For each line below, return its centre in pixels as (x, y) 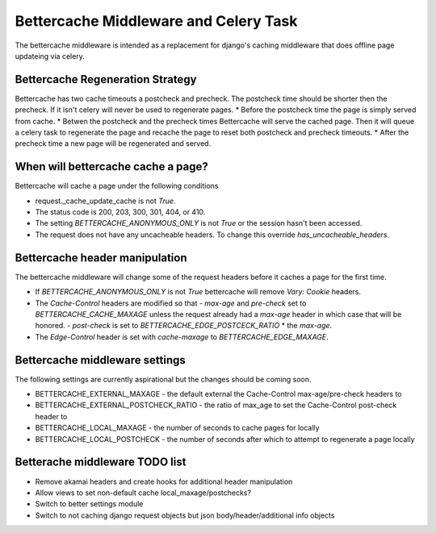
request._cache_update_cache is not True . (105, 201)
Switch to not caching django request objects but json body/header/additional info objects (185, 515)
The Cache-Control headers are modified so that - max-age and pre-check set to (171, 303)
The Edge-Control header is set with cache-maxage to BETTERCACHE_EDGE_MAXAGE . (182, 337)
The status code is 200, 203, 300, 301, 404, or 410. (120, 212)
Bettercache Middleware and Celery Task (156, 21)
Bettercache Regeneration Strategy (106, 79)
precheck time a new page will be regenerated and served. (113, 144)
